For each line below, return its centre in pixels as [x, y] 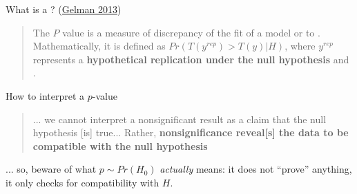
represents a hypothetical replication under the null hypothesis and [191, 59]
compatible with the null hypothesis [120, 145]
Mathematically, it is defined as [99, 46]
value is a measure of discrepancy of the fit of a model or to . [191, 32]
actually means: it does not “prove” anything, [256, 169]
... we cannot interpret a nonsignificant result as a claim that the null [180, 119]
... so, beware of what [51, 169]
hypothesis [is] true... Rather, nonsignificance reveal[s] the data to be [191, 132]
